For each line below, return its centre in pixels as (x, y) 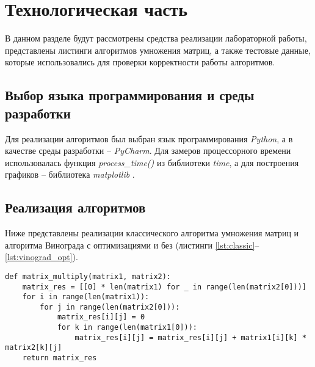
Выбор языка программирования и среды (130, 95)
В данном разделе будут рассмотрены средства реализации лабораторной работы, (156, 38)
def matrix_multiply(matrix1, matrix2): (88, 276)
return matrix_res (60, 358)
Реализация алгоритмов (75, 207)
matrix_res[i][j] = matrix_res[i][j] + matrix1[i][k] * (190, 337)
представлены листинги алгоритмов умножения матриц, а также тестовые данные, (158, 50)
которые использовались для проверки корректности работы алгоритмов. (140, 62)
